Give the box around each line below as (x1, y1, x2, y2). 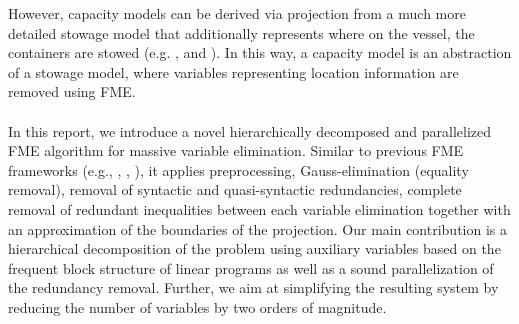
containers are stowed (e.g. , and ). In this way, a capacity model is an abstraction (8, 42, 512, 63)
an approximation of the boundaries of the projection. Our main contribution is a (8, 218, 507, 239)
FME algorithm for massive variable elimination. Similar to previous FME (8, 140, 464, 161)
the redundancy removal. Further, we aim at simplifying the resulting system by (8, 277, 499, 298)
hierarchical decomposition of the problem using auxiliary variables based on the (8, 238, 501, 259)
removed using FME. (8, 81, 136, 102)
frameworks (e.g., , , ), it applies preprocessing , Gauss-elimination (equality (8, 159, 469, 180)
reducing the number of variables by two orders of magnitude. (8, 296, 387, 317)
